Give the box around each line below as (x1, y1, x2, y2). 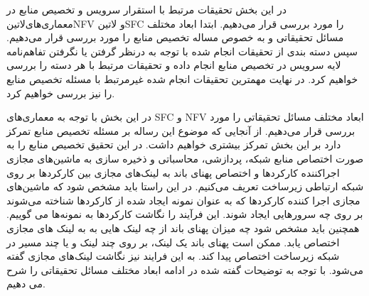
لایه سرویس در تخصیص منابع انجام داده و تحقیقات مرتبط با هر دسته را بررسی (6, 57, 341, 72)
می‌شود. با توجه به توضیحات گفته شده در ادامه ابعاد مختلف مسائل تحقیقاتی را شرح (6, 262, 363, 277)
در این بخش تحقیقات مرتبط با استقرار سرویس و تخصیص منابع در (6, 2, 287, 16)
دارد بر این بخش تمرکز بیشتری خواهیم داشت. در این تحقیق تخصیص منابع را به (6, 137, 341, 152)
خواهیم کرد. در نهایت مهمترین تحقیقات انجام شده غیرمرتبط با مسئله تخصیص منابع (6, 71, 358, 86)
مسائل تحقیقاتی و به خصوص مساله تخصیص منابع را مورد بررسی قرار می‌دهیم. (6, 30, 344, 45)
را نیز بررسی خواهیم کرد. (6, 85, 115, 100)
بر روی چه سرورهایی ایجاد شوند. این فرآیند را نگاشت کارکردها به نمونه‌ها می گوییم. (6, 207, 363, 221)
